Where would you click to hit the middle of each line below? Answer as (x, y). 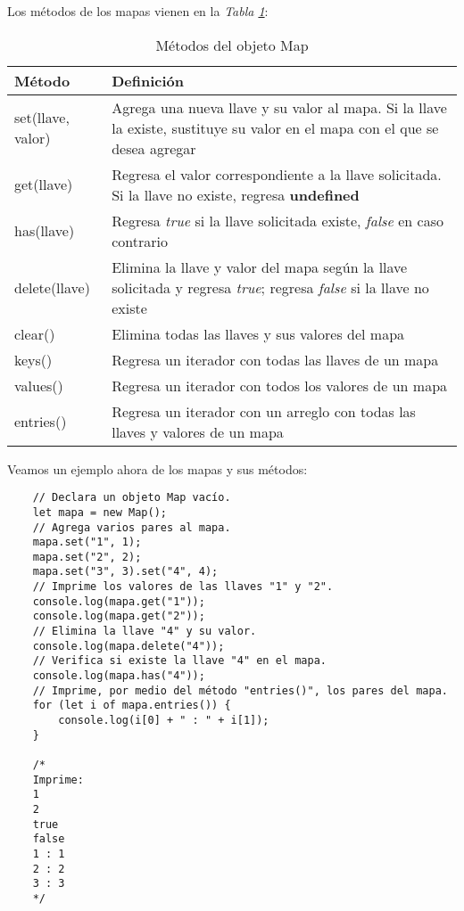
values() (39, 385)
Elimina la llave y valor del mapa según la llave (260, 267)
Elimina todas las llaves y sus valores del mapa (258, 333)
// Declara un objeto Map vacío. (132, 498)
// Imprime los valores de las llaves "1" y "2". (183, 587)
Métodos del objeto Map (232, 45)
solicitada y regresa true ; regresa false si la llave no (270, 287)
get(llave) (44, 185)
